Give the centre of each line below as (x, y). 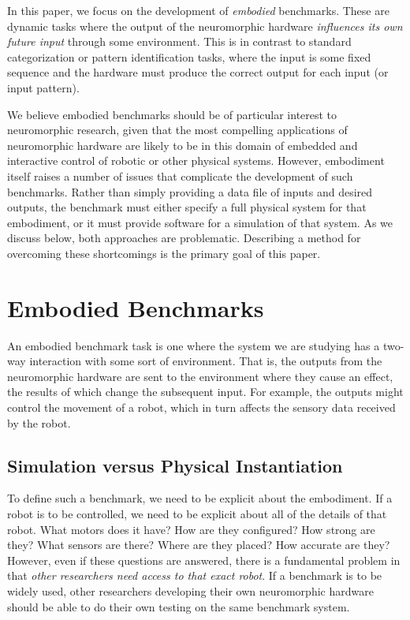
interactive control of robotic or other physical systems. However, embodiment (196, 161)
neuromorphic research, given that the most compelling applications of (177, 130)
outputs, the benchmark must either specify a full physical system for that (187, 207)
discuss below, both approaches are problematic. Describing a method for (184, 238)
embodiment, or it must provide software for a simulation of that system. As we (200, 222)
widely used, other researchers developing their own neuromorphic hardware (190, 590)
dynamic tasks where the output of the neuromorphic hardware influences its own (205, 26)
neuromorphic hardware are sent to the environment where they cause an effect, (200, 376)
